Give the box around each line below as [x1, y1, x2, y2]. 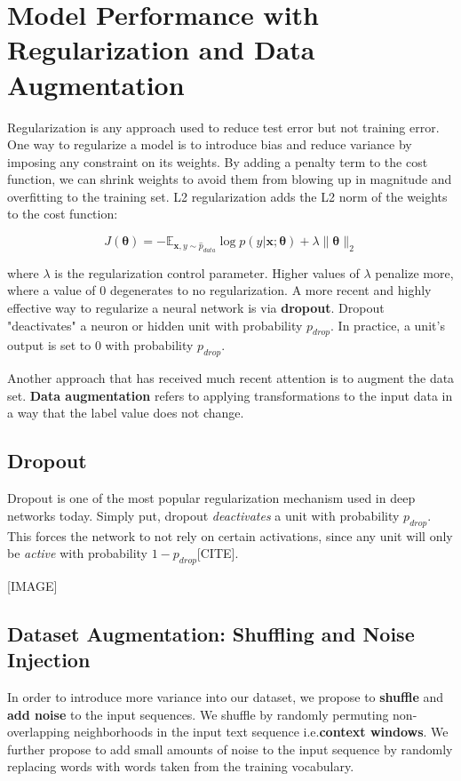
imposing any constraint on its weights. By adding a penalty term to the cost [7, 152, 428, 171]
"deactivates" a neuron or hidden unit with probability [7, 315, 303, 334]
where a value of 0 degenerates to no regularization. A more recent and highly [7, 281, 432, 299]
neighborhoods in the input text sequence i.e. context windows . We [74, 722, 449, 741]
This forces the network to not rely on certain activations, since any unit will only [7, 526, 453, 545]
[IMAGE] [7, 576, 58, 594]
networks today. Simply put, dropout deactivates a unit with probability [7, 506, 400, 524]
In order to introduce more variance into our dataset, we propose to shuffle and [7, 688, 444, 706]
